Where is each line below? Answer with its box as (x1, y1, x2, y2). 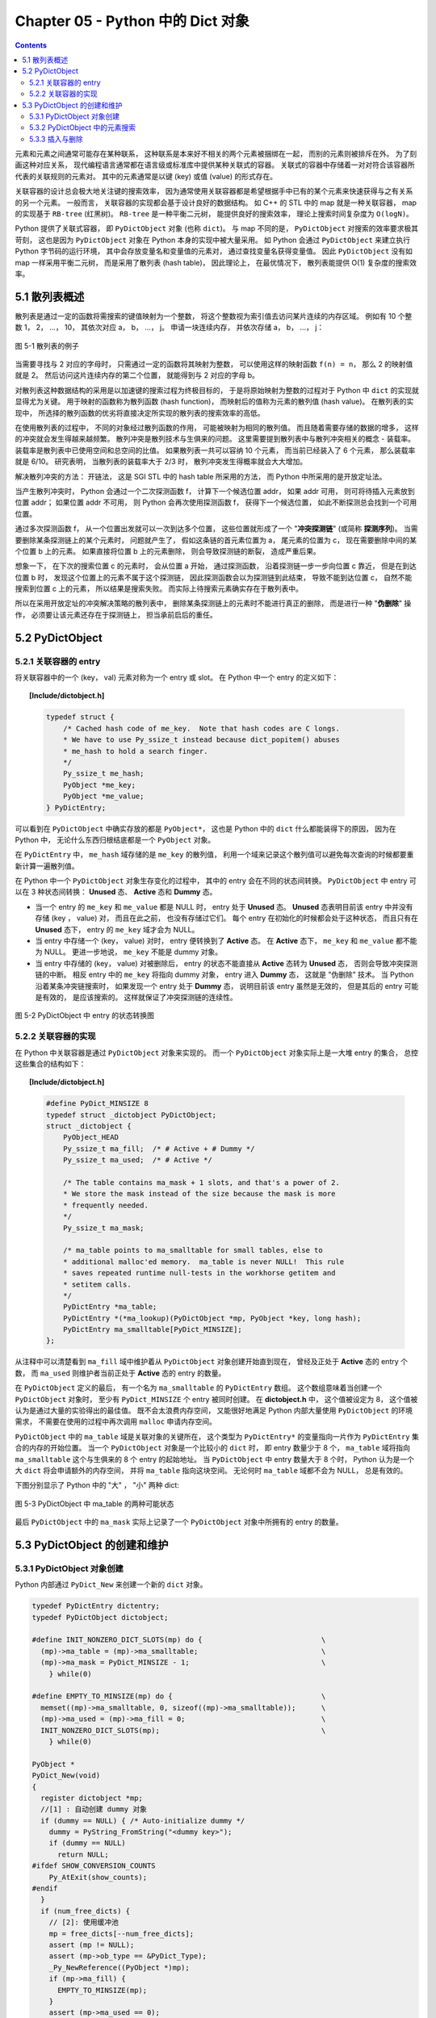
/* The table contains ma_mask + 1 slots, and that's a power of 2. (63, 1179, 341, 1187)
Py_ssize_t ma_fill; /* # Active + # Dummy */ (63, 1144, 255, 1153)
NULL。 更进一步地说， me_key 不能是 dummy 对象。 (44, 947, 223, 957)
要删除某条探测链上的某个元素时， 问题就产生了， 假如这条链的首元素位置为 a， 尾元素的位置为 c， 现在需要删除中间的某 (15, 535, 417, 545)
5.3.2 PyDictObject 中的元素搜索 (29, 123, 136, 132)
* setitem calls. (63, 1279, 132, 1289)
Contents (15, 40, 48, 50)
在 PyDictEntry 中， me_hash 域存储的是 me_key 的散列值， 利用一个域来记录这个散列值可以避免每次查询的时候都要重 (15, 850, 414, 860)
